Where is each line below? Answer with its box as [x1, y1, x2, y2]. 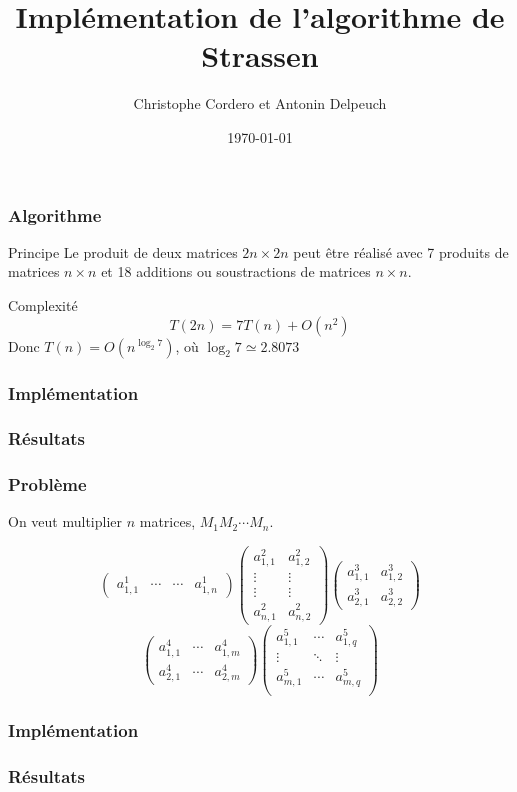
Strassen [201, 35, 319, 76]
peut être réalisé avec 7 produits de [293, 241, 509, 262]
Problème [8, 472, 87, 497]
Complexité [8, 294, 78, 315]
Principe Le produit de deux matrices [8, 241, 238, 262]
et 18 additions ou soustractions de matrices [101, 261, 371, 282]
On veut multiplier [8, 511, 123, 532]
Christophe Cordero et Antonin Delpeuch [133, 93, 387, 114]
